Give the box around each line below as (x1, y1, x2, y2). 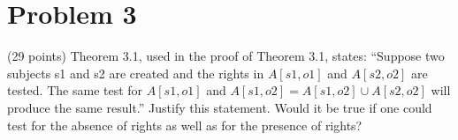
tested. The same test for (7, 81, 143, 99)
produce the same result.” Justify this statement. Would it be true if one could (7, 98, 432, 116)
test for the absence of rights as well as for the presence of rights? (7, 115, 363, 134)
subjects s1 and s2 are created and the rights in (7, 63, 264, 82)
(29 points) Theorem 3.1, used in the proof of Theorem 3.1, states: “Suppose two (7, 47, 445, 65)
